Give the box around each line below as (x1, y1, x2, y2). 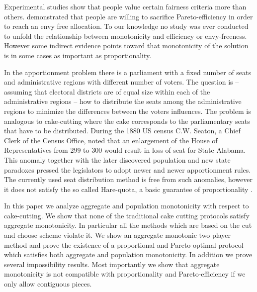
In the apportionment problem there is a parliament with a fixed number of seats (4, 67, 252, 77)
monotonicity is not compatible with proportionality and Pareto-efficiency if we (4, 269, 246, 279)
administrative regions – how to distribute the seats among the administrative (4, 96, 242, 106)
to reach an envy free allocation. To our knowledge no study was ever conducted (4, 21, 249, 31)
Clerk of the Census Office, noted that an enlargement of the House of (4, 135, 218, 145)
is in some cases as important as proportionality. (4, 50, 152, 60)
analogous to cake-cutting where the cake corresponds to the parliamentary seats (4, 115, 250, 126)
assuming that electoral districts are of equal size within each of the (4, 86, 210, 97)
